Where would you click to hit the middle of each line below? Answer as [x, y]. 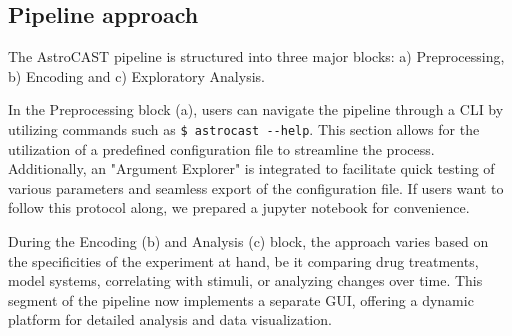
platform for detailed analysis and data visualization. [170, 319]
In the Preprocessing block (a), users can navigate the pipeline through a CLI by [256, 109]
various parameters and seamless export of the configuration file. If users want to [256, 187]
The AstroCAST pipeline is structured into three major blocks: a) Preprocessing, [256, 56]
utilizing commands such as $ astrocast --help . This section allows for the [244, 128]
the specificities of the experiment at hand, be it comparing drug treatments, [243, 260]
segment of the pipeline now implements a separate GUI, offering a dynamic [241, 299]
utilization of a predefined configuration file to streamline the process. [221, 148]
